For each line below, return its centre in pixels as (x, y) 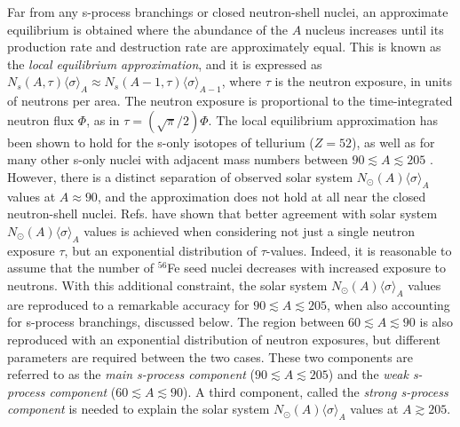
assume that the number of (81, 268)
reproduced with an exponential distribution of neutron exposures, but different (224, 339)
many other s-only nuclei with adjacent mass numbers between (178, 159)
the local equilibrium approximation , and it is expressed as (165, 63)
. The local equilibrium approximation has (323, 119)
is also (436, 322)
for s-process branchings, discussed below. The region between (176, 322)
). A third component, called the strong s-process (316, 391)
